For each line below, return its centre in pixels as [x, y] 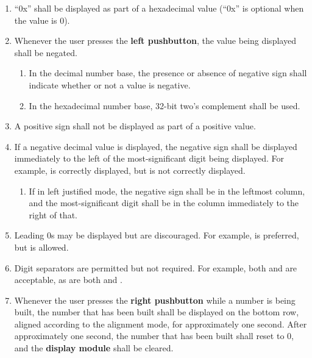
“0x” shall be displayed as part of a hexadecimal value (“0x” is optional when [159, 8]
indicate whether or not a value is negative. [110, 84]
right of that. [53, 214]
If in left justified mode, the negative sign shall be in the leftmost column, [167, 191]
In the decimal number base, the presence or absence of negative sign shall [168, 73]
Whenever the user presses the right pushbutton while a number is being [155, 300]
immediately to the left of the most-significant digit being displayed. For [149, 158]
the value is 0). [42, 20]
